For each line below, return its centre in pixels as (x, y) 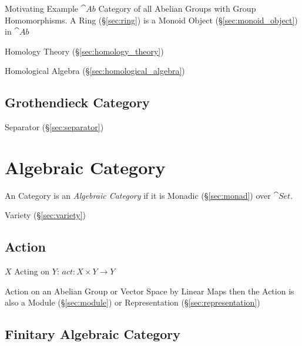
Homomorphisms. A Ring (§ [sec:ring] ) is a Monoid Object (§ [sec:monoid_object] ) (151, 20)
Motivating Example (42, 8)
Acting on (32, 271)
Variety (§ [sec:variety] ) (45, 215)
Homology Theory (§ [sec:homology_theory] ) (84, 51)
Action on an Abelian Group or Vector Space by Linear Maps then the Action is (150, 291)
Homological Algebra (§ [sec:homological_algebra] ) (95, 71)
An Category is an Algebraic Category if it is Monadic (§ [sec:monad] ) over (138, 195)
